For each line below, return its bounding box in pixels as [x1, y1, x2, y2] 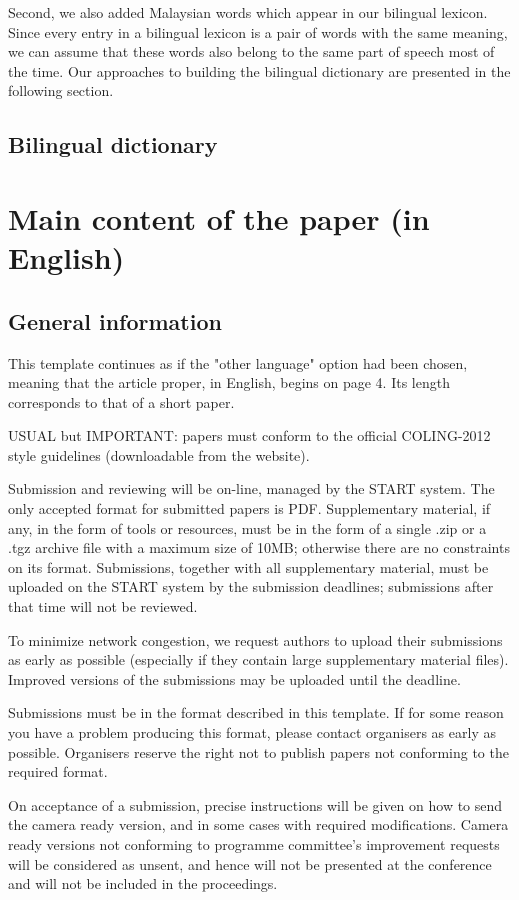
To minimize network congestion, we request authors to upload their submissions [8, 629, 503, 650]
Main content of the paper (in [8, 197, 430, 238]
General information [8, 305, 222, 336]
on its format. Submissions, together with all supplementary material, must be [8, 556, 489, 577]
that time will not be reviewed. [8, 596, 198, 617]
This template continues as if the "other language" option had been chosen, [8, 352, 468, 373]
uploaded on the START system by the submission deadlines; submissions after [8, 576, 494, 597]
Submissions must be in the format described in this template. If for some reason [8, 702, 504, 723]
